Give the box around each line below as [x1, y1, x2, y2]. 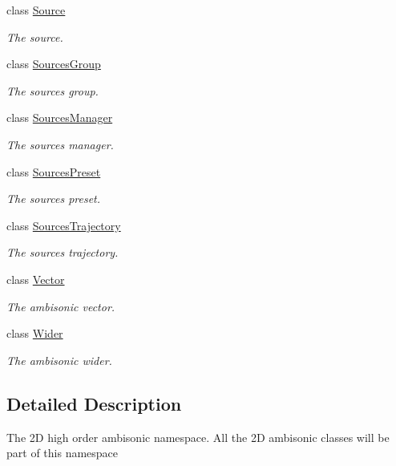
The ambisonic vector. [6, 298, 115, 314]
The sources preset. [6, 190, 101, 207]
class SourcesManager [6, 109, 113, 126]
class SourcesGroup [6, 55, 101, 72]
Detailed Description [6, 391, 182, 415]
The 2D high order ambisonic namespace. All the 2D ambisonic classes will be [6, 428, 390, 445]
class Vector [6, 270, 65, 287]
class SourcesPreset [6, 163, 101, 180]
